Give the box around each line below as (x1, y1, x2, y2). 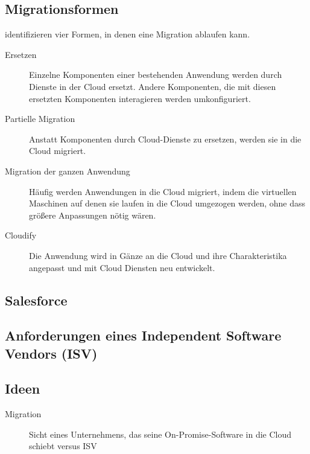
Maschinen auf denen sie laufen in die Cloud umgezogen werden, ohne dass (29, 197, 306, 209)
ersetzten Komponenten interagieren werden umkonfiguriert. (29, 92, 251, 104)
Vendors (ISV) (5, 344, 98, 362)
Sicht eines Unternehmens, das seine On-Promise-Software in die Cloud (29, 427, 292, 440)
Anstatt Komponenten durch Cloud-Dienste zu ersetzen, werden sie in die (29, 132, 302, 145)
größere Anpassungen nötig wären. (29, 208, 156, 221)
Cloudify (5, 229, 37, 241)
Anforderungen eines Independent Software (5, 326, 282, 345)
